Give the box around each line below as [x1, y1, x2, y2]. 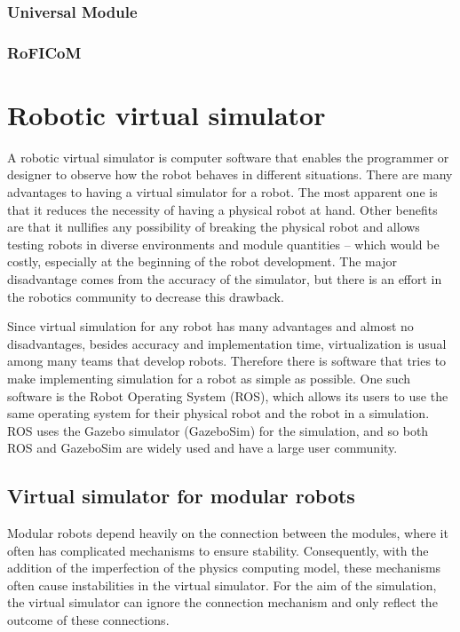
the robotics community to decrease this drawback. [7, 287, 284, 305]
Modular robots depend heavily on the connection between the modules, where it [7, 524, 448, 542]
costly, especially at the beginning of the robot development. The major [7, 252, 397, 271]
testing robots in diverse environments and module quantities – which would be [7, 234, 440, 253]
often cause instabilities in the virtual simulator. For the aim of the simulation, [7, 575, 437, 594]
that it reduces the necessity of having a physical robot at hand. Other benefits [7, 200, 438, 218]
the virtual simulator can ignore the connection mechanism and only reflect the [7, 593, 438, 612]
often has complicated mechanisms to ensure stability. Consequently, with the [7, 541, 429, 559]
